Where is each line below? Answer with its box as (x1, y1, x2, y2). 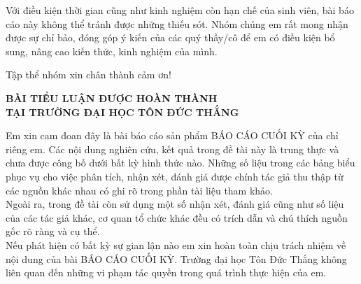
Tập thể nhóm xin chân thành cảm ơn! (6, 67, 171, 82)
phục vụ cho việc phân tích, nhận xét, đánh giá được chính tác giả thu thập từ (6, 169, 344, 183)
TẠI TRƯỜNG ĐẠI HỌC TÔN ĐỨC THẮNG (6, 104, 239, 119)
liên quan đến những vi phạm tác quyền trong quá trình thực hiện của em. (6, 265, 327, 280)
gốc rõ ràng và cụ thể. (6, 224, 100, 239)
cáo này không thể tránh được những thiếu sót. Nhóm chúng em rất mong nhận (6, 16, 348, 31)
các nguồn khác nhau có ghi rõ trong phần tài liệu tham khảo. (6, 183, 274, 197)
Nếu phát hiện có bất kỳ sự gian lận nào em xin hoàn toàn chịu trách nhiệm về (6, 237, 346, 252)
